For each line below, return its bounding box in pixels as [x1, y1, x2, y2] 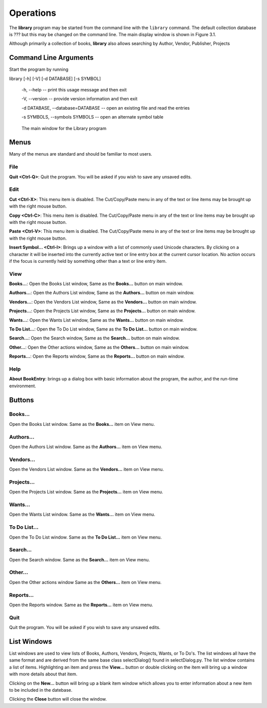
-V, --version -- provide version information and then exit [21, 96, 138, 102]
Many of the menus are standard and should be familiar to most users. [9, 151, 153, 157]
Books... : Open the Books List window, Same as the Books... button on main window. [9, 281, 183, 287]
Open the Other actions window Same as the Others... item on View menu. [9, 579, 162, 585]
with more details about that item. [9, 671, 78, 677]
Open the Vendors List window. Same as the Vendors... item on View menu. [9, 466, 164, 472]
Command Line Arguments [9, 53, 94, 62]
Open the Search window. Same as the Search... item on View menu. [9, 556, 150, 563]
